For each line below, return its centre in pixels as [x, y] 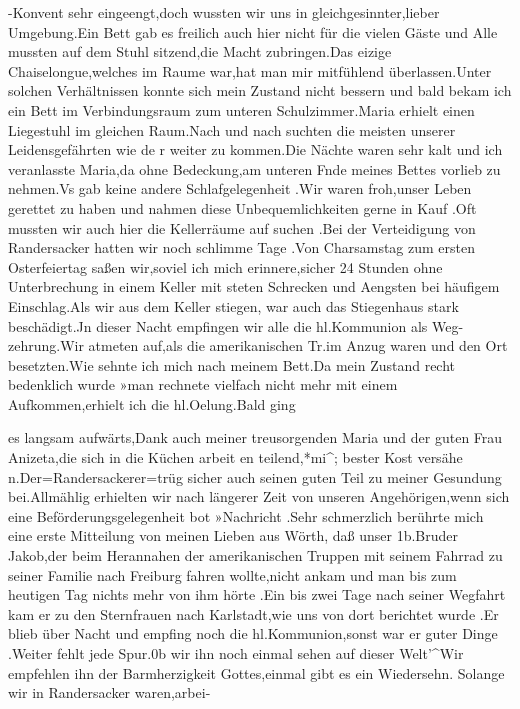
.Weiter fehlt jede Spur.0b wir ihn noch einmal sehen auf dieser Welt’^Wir [236, 653]
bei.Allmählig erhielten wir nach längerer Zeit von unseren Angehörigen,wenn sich [259, 496]
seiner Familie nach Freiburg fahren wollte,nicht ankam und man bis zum [232, 574]
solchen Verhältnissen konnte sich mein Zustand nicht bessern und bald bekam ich [260, 90]
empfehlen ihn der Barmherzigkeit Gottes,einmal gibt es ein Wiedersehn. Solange [256, 672]
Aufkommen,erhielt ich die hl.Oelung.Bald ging [152, 403]
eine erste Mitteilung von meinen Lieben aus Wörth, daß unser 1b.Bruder [233, 535]
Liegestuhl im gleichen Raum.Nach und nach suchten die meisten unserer [232, 129]
